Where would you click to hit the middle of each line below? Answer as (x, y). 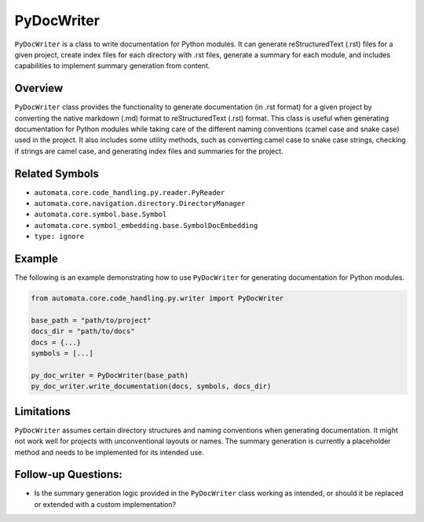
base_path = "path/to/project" (91, 320)
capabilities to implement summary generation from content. (112, 66)
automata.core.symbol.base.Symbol (101, 215)
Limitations (42, 412)
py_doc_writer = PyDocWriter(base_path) (110, 375)
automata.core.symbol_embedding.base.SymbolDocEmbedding (146, 225)
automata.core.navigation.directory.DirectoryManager (140, 204)
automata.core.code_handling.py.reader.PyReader (130, 192)
